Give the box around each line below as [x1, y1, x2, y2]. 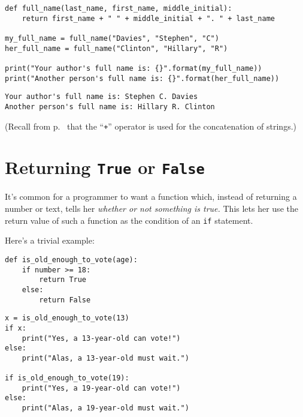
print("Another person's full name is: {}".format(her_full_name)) [5, 74, 280, 83]
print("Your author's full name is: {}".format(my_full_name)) [5, 64, 262, 73]
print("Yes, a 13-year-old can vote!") [22, 334, 181, 343]
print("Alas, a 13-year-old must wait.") [22, 353, 189, 362]
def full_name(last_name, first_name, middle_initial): [5, 4, 232, 13]
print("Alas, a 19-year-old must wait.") [22, 404, 189, 413]
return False [39, 295, 91, 304]
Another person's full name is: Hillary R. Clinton [5, 102, 215, 111]
